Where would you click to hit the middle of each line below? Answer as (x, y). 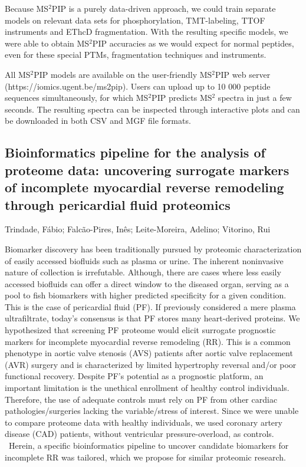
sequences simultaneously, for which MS (77, 98)
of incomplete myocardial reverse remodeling (144, 187)
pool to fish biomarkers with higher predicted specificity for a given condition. (146, 295)
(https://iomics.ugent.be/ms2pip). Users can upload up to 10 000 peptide (138, 86)
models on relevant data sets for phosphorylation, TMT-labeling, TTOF (135, 20)
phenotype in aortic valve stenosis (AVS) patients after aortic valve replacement (149, 353)
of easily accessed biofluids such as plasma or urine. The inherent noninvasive (144, 260)
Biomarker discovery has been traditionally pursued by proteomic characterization (153, 249)
